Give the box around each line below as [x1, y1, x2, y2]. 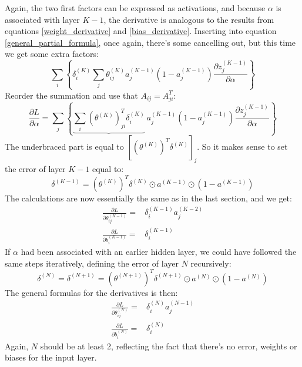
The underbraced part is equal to [5, 140, 124, 153]
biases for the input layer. [5, 351, 97, 363]
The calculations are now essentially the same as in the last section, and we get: [5, 192, 292, 204]
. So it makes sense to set [197, 140, 288, 153]
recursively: [190, 257, 231, 269]
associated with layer [5, 13, 80, 25]
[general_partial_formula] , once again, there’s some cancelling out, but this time [5, 36, 296, 48]
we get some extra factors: [5, 48, 99, 60]
